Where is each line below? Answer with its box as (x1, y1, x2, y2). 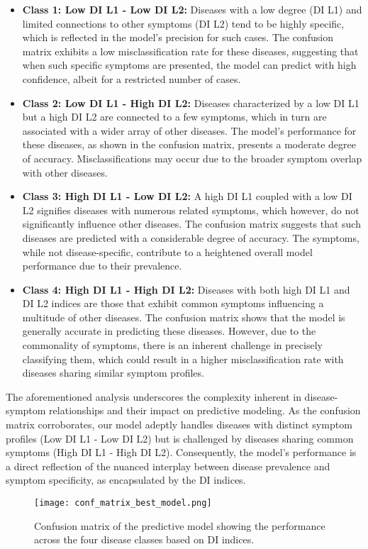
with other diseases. (22, 165, 108, 179)
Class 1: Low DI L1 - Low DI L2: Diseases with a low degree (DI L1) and (22, 2, 362, 16)
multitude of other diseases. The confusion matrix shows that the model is (22, 309, 345, 324)
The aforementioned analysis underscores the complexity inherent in (6, 389, 301, 404)
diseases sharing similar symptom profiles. (22, 365, 204, 380)
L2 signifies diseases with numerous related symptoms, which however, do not (22, 202, 359, 217)
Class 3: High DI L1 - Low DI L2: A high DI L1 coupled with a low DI (22, 189, 352, 204)
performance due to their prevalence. (22, 258, 182, 273)
